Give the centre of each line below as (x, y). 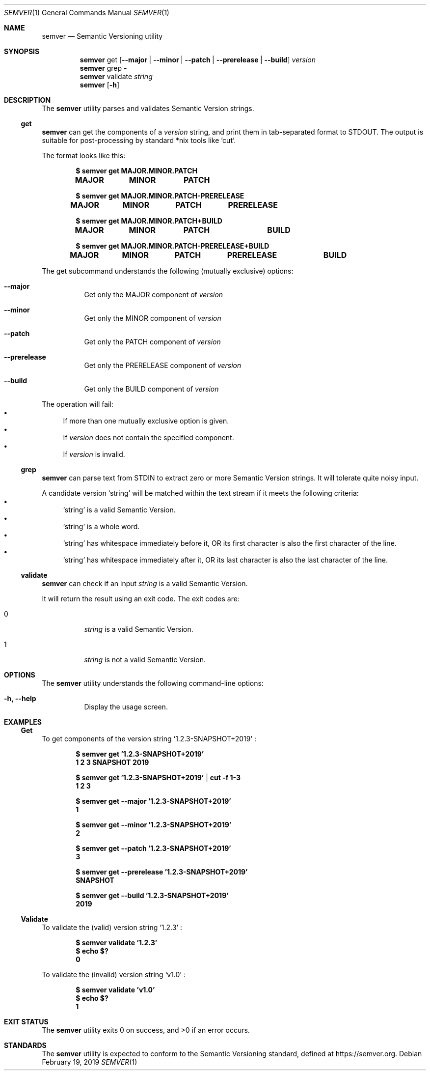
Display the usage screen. (126, 707)
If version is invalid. (94, 454)
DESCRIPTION (27, 100)
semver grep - (103, 68)
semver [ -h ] (100, 85)
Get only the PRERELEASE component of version (163, 365)
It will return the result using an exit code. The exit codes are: (141, 599)
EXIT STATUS (26, 1022)
